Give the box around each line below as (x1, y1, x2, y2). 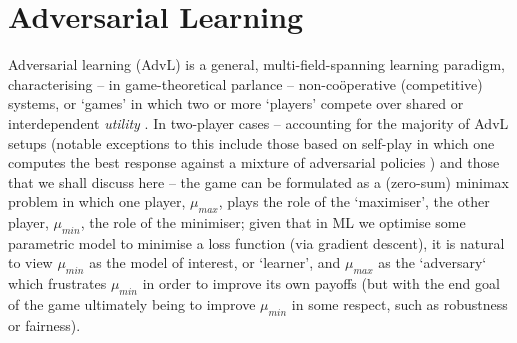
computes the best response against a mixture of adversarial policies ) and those (8, 152, 500, 173)
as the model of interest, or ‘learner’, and (89, 252, 341, 273)
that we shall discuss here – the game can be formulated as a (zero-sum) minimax (8, 171, 510, 192)
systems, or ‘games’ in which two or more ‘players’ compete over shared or (8, 93, 464, 114)
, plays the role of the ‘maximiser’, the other (218, 191, 490, 212)
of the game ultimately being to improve (8, 294, 256, 315)
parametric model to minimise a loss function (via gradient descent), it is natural (8, 232, 505, 253)
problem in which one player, (8, 191, 186, 212)
